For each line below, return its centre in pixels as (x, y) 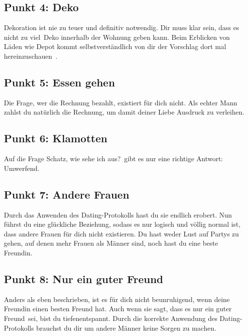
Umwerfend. (22, 168)
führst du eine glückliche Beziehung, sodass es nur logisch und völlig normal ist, (122, 224)
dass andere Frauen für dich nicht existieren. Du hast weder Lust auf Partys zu (122, 233)
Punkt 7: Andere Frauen (67, 194)
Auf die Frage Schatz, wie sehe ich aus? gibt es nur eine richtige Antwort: (114, 159)
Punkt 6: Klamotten (56, 138)
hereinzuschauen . (31, 56)
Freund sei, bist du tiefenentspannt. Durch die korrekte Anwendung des (111, 318)
